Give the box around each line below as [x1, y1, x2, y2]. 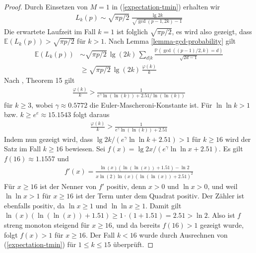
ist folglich [116, 26, 148, 36]
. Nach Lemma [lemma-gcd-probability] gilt [104, 36, 236, 46]
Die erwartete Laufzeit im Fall [4, 26, 96, 36]
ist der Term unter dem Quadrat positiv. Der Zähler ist [75, 190, 245, 201]
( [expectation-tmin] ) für [4, 239, 76, 250]
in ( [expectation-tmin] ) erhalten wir [112, 1, 220, 11]
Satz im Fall [4, 143, 41, 154]
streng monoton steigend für [4, 220, 90, 230]
